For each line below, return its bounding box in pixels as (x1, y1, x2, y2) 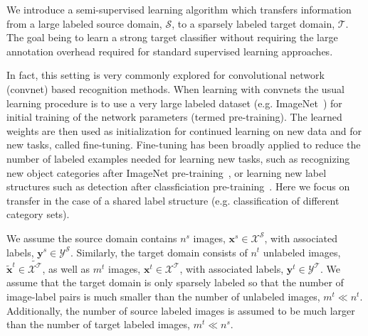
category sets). (6, 207, 70, 222)
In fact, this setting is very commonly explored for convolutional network (6, 67, 325, 82)
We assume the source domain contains (6, 230, 177, 245)
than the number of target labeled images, (6, 317, 190, 332)
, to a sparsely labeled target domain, (172, 16, 335, 31)
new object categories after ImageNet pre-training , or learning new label (6, 165, 327, 180)
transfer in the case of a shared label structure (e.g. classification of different (6, 193, 340, 207)
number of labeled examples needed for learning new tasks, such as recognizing (6, 151, 350, 166)
